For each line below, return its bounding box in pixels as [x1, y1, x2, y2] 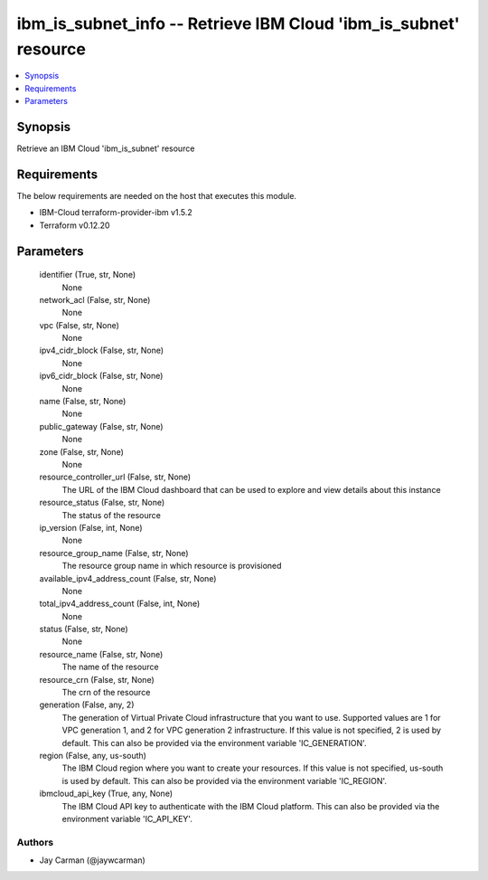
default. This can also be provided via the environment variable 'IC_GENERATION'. [61, 737, 367, 748]
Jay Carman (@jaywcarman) [39, 855, 146, 866]
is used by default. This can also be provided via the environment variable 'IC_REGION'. [61, 775, 388, 786]
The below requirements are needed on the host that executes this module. [16, 190, 297, 201]
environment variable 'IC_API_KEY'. [61, 813, 193, 824]
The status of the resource [61, 509, 162, 520]
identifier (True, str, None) [39, 270, 136, 280]
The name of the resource [61, 661, 159, 673]
